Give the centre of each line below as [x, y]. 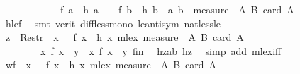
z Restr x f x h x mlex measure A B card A [124, 37]
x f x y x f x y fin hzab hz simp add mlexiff [161, 50]
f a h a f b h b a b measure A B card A [177, 9]
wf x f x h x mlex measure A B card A [111, 64]
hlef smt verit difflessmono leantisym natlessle [113, 23]
